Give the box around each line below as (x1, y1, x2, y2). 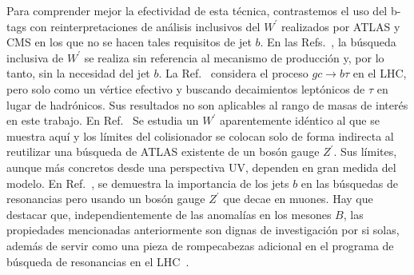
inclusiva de (6, 49, 64, 66)
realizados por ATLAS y (281, 18, 400, 34)
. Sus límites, (333, 143, 397, 160)
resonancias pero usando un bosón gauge (6, 190, 205, 207)
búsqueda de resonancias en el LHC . (6, 253, 189, 269)
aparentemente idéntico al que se (219, 112, 380, 129)
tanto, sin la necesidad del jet (6, 65, 150, 82)
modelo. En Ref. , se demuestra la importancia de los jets (6, 174, 289, 191)
